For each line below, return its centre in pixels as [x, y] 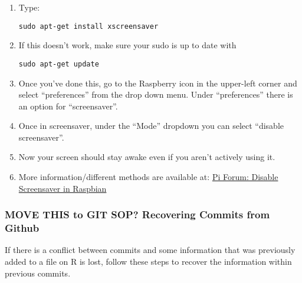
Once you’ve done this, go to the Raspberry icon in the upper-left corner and [158, 83]
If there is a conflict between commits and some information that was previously [150, 250]
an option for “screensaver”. [68, 106]
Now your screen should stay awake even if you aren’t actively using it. [147, 157]
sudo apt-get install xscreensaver [88, 26]
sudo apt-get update [59, 64]
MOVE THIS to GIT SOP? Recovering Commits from [137, 214]
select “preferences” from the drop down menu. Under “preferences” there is [156, 94]
